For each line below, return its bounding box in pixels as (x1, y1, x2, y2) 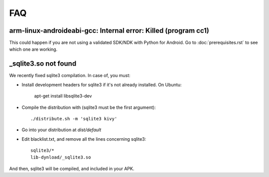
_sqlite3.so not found (9, 60, 77, 68)
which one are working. (9, 46, 58, 52)
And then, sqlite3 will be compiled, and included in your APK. (9, 166, 134, 172)
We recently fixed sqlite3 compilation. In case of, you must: (9, 73, 131, 79)
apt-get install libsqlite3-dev (34, 93, 92, 99)
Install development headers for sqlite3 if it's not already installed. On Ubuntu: (21, 82, 182, 88)
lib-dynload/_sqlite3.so (30, 155, 91, 160)
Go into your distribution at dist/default (21, 127, 102, 133)
